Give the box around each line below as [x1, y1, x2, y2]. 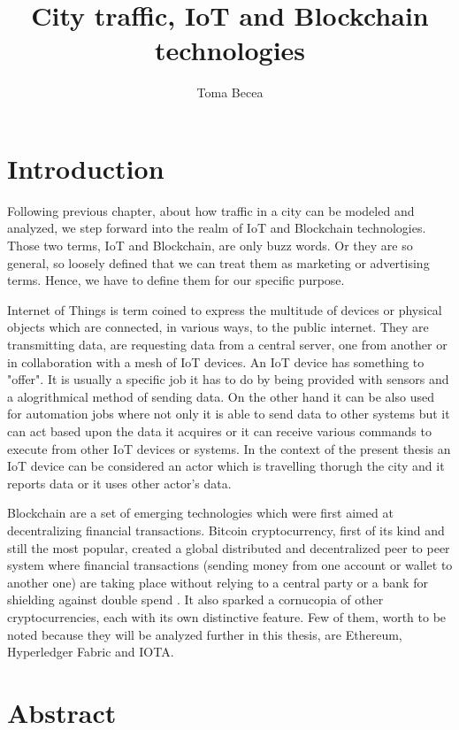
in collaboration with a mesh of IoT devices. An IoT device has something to [7, 352, 425, 371]
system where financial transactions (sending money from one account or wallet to [7, 556, 453, 574]
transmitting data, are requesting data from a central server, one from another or [7, 335, 448, 353]
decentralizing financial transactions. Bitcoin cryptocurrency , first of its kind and [7, 520, 445, 539]
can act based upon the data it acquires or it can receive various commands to [7, 421, 432, 440]
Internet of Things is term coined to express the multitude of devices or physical [7, 300, 442, 319]
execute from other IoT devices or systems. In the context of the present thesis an [7, 439, 451, 457]
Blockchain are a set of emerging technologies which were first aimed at [7, 503, 394, 522]
